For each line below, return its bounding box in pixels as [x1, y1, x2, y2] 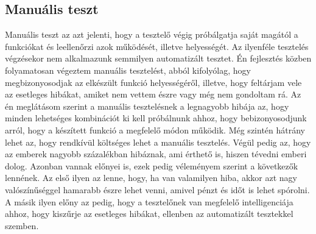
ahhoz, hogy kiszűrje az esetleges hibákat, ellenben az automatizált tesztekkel [5, 207, 293, 220]
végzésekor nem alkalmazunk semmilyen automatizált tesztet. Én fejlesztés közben [5, 52, 312, 65]
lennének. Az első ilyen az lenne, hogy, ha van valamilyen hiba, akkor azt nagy [5, 171, 298, 184]
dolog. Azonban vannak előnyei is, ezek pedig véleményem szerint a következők [5, 159, 298, 172]
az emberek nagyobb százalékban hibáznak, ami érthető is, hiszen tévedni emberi [5, 147, 307, 160]
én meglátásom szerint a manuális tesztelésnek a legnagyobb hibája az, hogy [5, 99, 289, 112]
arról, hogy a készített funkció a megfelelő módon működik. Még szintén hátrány [5, 123, 305, 136]
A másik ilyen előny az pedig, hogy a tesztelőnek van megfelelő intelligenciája [5, 195, 293, 208]
